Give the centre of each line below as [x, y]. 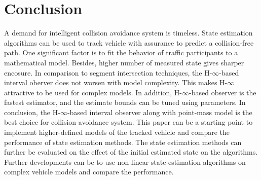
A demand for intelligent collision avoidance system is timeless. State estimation [128, 33]
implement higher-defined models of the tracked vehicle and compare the [117, 132]
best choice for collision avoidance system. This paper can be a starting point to [128, 122]
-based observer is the [223, 92]
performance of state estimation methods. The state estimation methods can [123, 142]
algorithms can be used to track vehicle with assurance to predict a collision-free [129, 42]
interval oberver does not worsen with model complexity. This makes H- [116, 82]
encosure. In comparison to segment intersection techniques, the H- [108, 72]
